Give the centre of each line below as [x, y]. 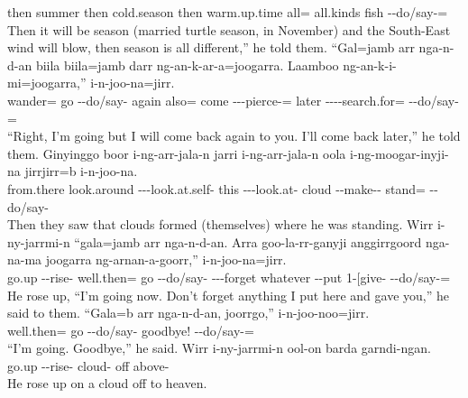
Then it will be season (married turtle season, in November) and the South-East [229, 29]
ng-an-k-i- [370, 65]
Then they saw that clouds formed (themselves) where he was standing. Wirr [220, 224]
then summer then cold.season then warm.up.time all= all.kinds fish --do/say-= [228, 12]
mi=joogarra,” [47, 83]
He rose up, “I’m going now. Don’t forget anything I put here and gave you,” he [228, 295]
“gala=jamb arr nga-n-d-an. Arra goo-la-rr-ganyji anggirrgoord [248, 241]
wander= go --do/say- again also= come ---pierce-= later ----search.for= [206, 100]
